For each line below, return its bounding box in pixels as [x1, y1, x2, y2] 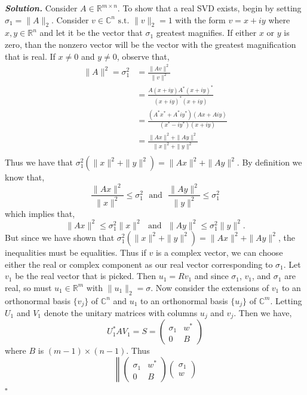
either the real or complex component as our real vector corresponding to [5, 258, 273, 270]
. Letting [270, 294, 302, 307]
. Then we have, [234, 306, 292, 319]
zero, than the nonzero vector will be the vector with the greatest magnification [5, 38, 296, 50]
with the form [175, 13, 226, 26]
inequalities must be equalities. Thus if [5, 246, 146, 258]
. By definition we [237, 156, 302, 169]
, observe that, [116, 50, 170, 62]
